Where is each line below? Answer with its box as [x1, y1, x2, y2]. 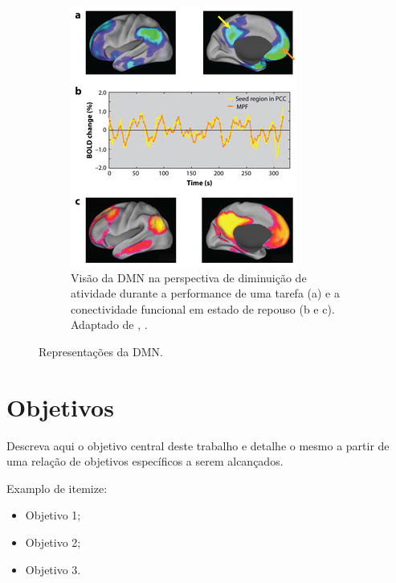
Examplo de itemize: [6, 479, 108, 496]
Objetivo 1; [25, 507, 81, 523]
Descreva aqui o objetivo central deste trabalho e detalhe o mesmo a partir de [6, 437, 390, 454]
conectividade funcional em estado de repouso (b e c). [71, 300, 335, 317]
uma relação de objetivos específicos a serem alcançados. [6, 453, 284, 470]
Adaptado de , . [71, 316, 148, 333]
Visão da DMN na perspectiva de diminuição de [71, 269, 307, 285]
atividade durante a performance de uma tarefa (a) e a [71, 285, 340, 302]
